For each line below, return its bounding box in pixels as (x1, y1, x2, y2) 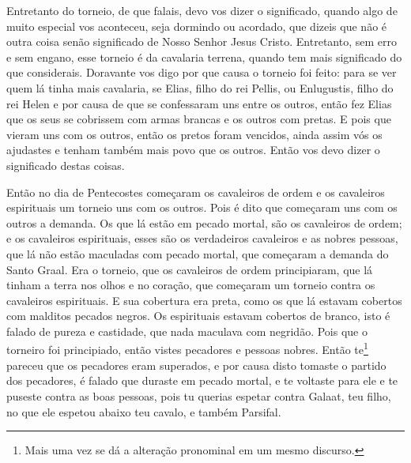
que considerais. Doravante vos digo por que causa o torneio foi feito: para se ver (6, 64, 397, 81)
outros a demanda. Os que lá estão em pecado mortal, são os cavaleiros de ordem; (6, 214, 402, 231)
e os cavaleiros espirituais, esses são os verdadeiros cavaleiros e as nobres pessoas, (6, 230, 398, 247)
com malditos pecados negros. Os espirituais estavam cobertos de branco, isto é (6, 307, 390, 324)
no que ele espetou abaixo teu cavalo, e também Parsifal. (6, 403, 281, 420)
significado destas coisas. (6, 156, 125, 173)
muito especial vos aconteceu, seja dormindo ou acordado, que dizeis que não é (6, 17, 387, 34)
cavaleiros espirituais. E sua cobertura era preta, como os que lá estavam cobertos (6, 292, 402, 308)
